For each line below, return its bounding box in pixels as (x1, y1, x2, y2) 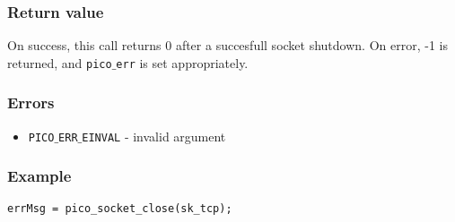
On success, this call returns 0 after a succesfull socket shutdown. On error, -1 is (7, 36, 448, 55)
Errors (7, 91, 55, 114)
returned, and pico (7, 53, 112, 72)
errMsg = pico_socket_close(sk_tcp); (7, 201, 232, 215)
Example (7, 165, 72, 187)
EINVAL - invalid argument (82, 126, 226, 145)
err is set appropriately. (116, 53, 249, 72)
